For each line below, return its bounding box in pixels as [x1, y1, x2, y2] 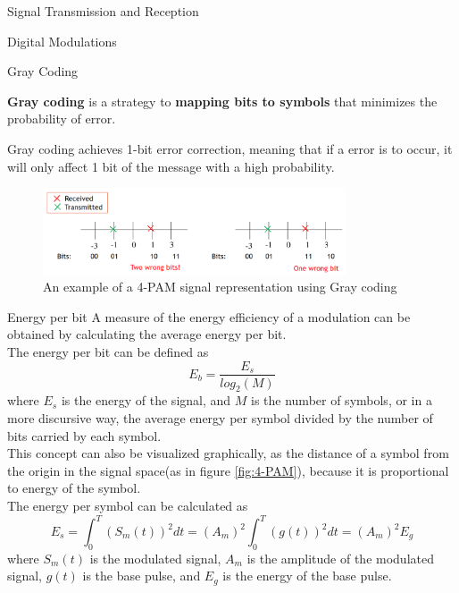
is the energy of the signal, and [61, 391, 231, 410]
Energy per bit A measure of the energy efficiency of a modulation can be [7, 307, 411, 326]
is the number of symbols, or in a [251, 391, 432, 410]
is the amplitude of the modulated [246, 548, 434, 567]
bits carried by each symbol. [7, 426, 162, 445]
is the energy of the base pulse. [222, 566, 392, 585]
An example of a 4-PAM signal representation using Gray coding [43, 277, 397, 296]
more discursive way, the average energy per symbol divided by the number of [7, 408, 433, 427]
